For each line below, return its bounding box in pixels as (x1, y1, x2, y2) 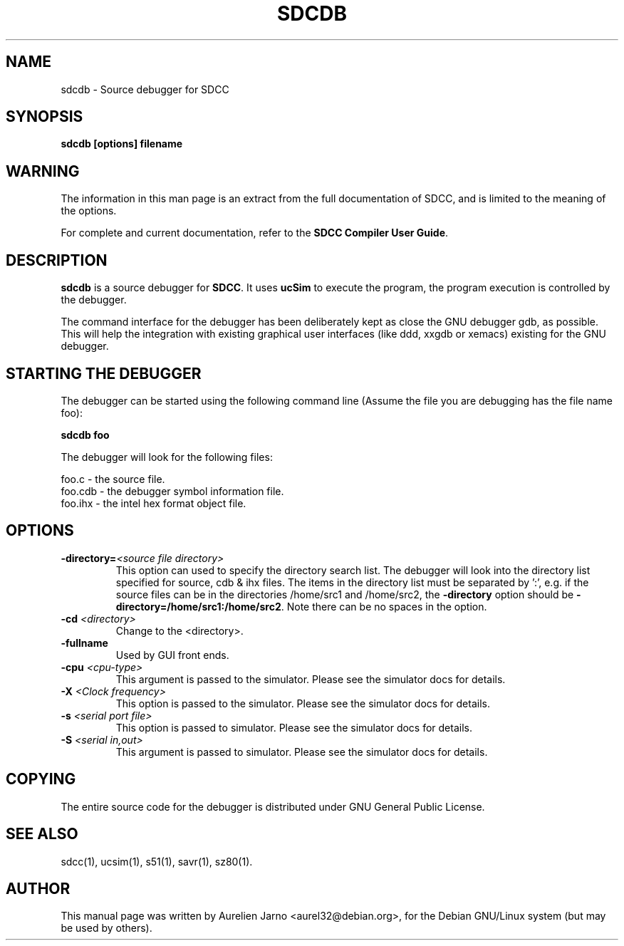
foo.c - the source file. (61, 472, 165, 485)
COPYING (6, 770, 76, 789)
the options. (61, 204, 117, 217)
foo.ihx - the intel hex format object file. (61, 497, 246, 509)
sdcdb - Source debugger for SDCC (61, 83, 229, 95)
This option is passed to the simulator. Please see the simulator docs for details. (115, 697, 490, 709)
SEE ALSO (6, 825, 78, 843)
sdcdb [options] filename (61, 137, 183, 150)
